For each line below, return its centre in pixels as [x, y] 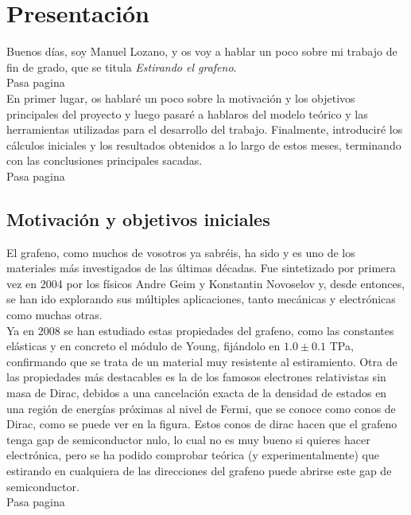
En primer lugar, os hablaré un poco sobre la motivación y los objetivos [181, 98]
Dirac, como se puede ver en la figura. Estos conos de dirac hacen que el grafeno [202, 424]
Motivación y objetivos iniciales [138, 218]
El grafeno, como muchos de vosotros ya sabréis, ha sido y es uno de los [181, 252]
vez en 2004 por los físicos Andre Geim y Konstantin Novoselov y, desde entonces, [206, 283]
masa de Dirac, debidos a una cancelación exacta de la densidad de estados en [197, 393]
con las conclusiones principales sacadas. [105, 160]
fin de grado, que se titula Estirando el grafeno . [122, 66]
